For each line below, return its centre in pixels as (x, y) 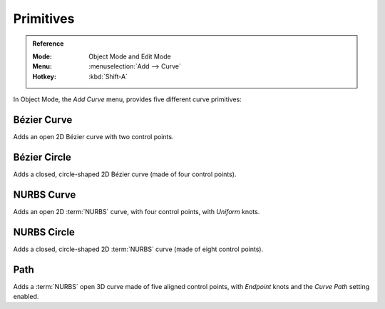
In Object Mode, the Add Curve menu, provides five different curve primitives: (127, 99)
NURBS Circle (44, 232)
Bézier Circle (42, 157)
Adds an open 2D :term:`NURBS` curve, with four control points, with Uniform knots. (137, 211)
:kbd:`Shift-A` (108, 76)
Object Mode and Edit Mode (130, 56)
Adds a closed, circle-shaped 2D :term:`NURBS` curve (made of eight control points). (138, 249)
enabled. (26, 297)
